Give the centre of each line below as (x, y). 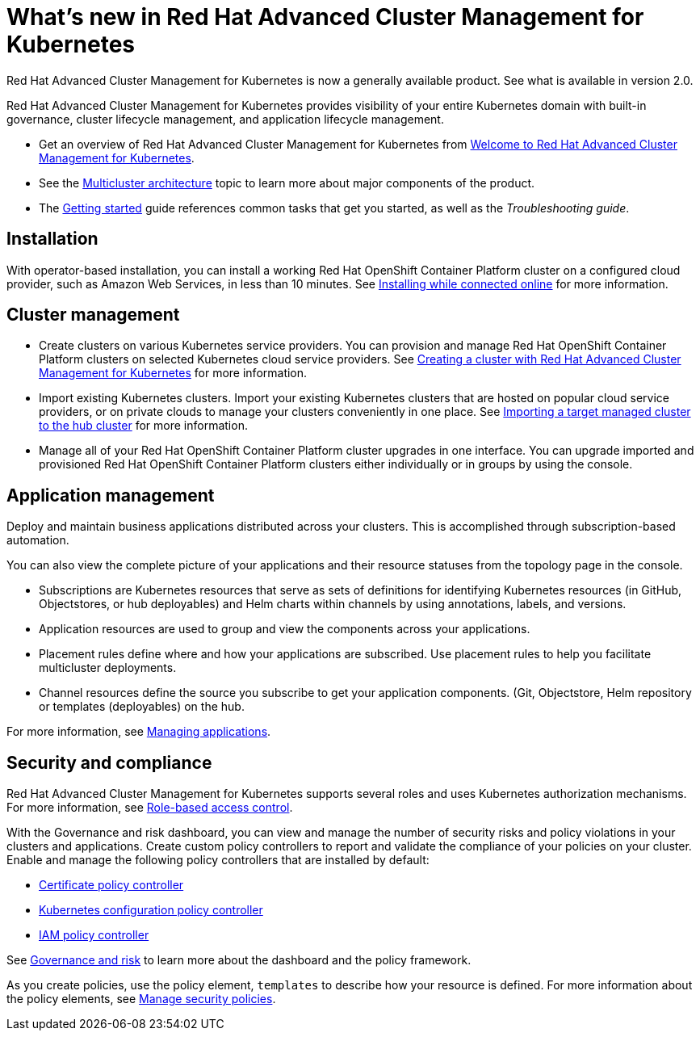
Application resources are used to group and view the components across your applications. (285, 629)
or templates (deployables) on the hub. (142, 707)
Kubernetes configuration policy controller (151, 910)
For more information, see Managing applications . (139, 732)
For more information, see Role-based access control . (150, 808)
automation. (38, 540)
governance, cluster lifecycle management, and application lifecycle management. (225, 119)
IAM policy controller (94, 935)
